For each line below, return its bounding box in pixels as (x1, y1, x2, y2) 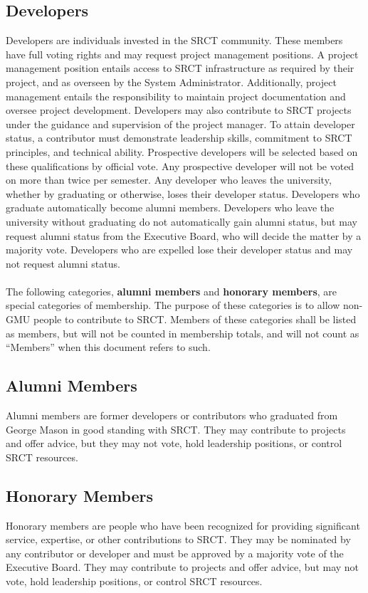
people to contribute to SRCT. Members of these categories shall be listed (33, 312, 357, 327)
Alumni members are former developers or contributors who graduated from (6, 408, 338, 423)
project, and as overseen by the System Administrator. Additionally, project (6, 74, 337, 89)
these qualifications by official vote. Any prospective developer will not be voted (6, 158, 354, 173)
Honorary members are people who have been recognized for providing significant (6, 518, 360, 532)
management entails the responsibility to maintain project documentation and (6, 88, 346, 103)
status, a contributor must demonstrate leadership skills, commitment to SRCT (6, 130, 352, 145)
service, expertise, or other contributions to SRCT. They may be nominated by (6, 532, 351, 547)
